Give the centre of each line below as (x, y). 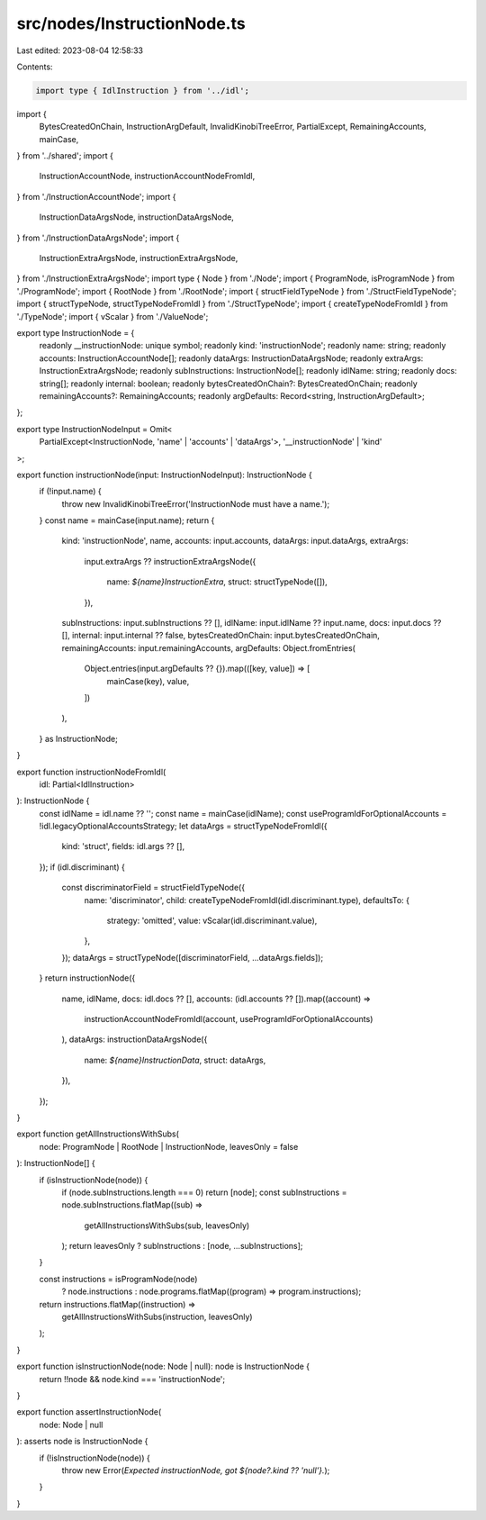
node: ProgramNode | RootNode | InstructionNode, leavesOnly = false (169, 1146)
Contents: (35, 67)
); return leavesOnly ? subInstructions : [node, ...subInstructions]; (182, 1246)
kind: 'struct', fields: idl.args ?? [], (123, 846)
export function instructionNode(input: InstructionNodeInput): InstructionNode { (164, 475)
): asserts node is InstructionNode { (82, 1442)
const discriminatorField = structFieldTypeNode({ (153, 888)
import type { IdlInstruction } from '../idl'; (142, 90)
